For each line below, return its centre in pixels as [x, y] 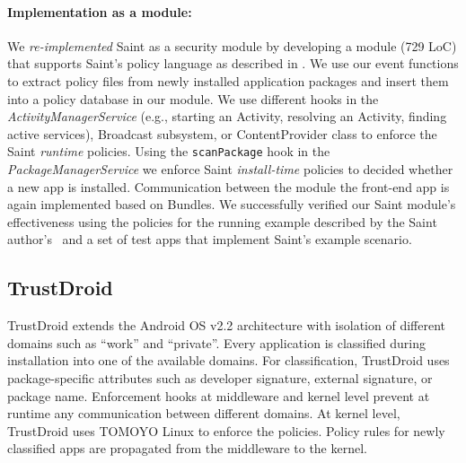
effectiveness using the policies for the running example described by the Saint [222, 221]
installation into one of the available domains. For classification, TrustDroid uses [229, 360]
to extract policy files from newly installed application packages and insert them [228, 80]
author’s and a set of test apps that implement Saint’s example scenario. [210, 239]
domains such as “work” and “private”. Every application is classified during [216, 342]
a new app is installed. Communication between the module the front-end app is [229, 186]
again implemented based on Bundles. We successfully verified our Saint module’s [232, 204]
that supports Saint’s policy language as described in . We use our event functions [233, 63]
